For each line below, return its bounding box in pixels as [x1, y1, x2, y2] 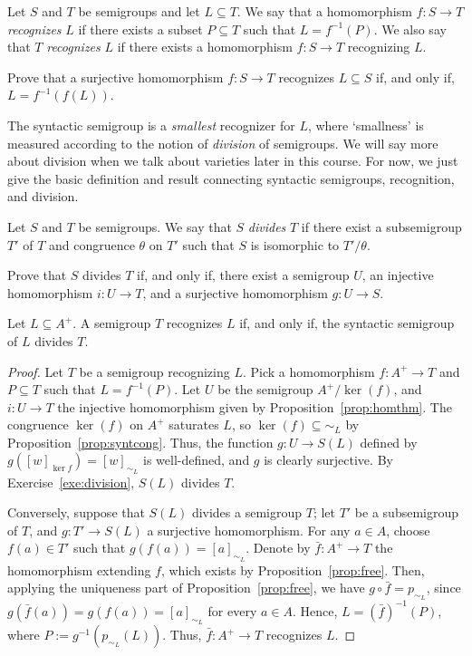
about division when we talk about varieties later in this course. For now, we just [7, 151, 458, 170]
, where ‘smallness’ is [307, 115, 424, 134]
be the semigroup [217, 380, 313, 399]
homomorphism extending [7, 560, 151, 579]
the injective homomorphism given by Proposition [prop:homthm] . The [57, 397, 452, 416]
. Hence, [292, 601, 338, 620]
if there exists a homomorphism [117, 37, 293, 56]
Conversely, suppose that [7, 503, 145, 522]
